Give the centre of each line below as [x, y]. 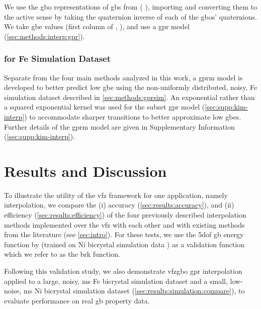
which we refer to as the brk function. [62, 254]
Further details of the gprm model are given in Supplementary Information [119, 126]
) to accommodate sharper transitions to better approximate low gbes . [133, 116]
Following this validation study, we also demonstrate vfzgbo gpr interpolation [123, 271]
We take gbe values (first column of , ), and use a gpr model [97, 26]
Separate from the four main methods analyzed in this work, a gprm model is [123, 77]
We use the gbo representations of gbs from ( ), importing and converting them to [131, 7]
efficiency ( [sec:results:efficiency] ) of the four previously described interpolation [125, 215]
